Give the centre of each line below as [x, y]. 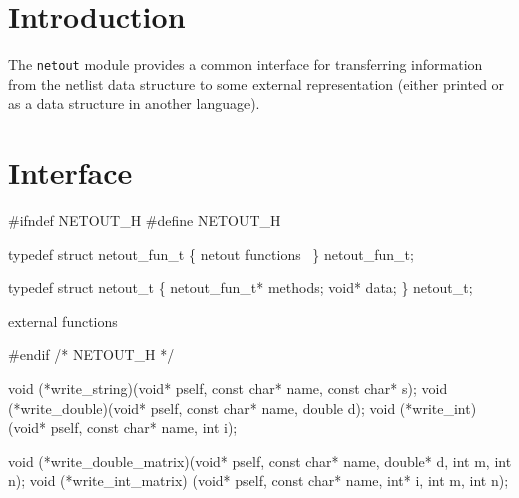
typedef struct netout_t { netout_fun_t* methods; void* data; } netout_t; [240, 287]
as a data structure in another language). [134, 103]
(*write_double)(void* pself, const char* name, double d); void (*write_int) [242, 407]
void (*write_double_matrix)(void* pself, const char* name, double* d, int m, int [260, 460]
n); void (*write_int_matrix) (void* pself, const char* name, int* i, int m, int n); [258, 480]
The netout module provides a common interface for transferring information [245, 64]
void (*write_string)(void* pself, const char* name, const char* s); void [228, 388]
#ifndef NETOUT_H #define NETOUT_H [144, 220]
